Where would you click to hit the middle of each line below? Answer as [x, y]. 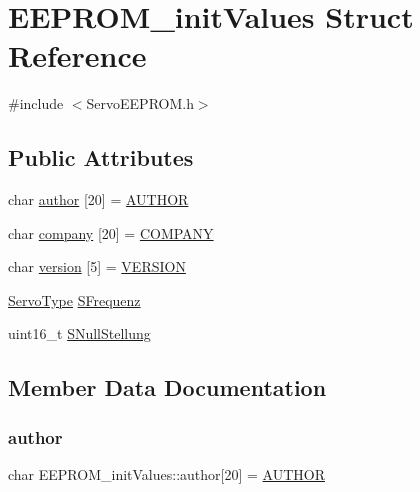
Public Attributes [101, 157]
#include [36, 103]
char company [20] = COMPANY [111, 232]
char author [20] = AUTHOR [98, 199]
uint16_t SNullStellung [79, 333]
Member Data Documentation [167, 387]
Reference [77, 55]
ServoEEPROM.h [140, 103]
